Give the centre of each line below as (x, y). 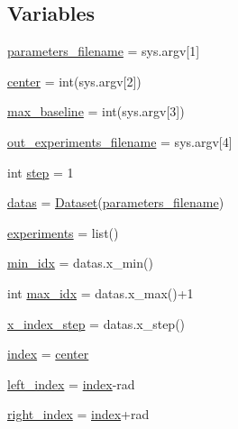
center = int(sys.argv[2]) (74, 81)
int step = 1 (41, 172)
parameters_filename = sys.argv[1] (104, 51)
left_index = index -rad (71, 383)
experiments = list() (63, 232)
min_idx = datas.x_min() (80, 263)
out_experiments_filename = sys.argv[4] (120, 141)
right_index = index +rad (78, 414)
